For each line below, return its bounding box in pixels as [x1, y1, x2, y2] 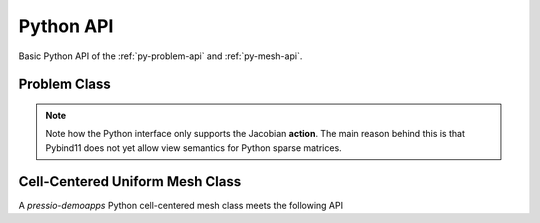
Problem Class [18, 76, 112, 93]
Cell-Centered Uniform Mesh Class [18, 173, 242, 190]
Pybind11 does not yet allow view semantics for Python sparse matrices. [45, 141, 342, 154]
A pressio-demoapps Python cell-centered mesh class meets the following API [18, 199, 344, 211]
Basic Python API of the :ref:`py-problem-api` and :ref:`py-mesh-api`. [18, 50, 303, 62]
